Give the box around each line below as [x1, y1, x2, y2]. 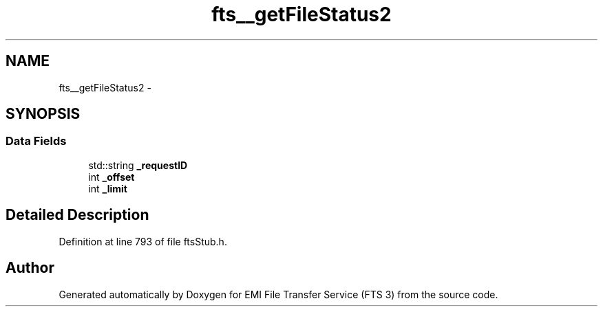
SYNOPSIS [6, 105, 81, 123]
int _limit [88, 182, 127, 194]
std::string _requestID [88, 159, 188, 171]
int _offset [88, 170, 135, 183]
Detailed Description [6, 206, 149, 224]
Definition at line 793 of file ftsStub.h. [59, 235, 227, 247]
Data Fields [6, 134, 67, 148]
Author [6, 259, 54, 277]
